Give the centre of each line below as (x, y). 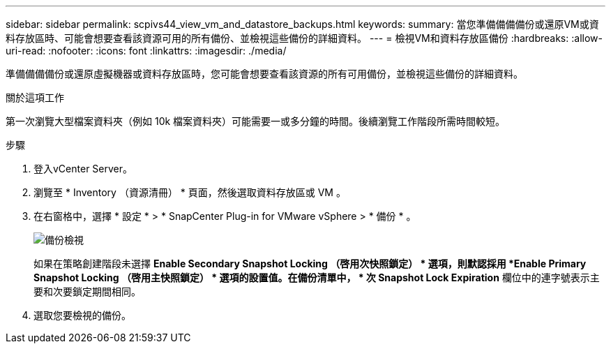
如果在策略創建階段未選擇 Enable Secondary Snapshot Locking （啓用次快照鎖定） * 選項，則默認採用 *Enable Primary (310, 263)
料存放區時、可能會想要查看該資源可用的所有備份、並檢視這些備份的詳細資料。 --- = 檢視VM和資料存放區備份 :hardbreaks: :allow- (304, 38)
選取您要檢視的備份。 (82, 315)
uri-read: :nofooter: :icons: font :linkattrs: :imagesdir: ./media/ (146, 51)
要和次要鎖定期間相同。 (87, 291)
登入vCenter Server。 (83, 169)
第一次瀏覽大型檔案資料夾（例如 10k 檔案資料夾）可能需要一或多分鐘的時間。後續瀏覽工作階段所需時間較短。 (256, 121)
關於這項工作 (35, 97)
